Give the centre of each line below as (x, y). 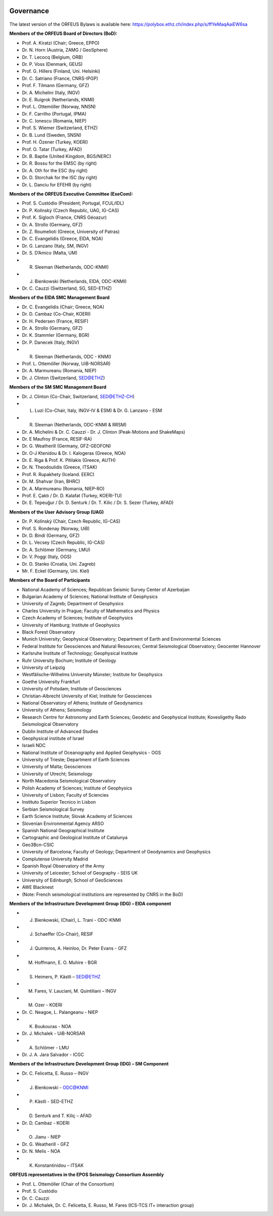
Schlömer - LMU (52, 1047)
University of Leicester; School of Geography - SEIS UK (80, 873)
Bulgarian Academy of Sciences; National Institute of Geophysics (90, 597)
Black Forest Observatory (49, 632)
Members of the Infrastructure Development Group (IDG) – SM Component (89, 1064)
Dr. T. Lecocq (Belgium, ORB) (53, 57)
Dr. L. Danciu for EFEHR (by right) (57, 184)
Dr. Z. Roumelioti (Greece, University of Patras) (71, 231)
